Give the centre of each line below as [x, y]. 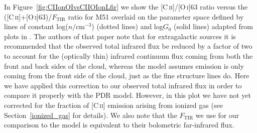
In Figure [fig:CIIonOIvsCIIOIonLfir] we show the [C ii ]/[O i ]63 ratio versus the [126, 7]
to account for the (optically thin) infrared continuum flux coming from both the [128, 55]
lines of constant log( [36, 26]
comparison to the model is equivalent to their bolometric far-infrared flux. [119, 125]
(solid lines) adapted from [213, 26]
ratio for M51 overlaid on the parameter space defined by [156, 16]
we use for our [217, 115]
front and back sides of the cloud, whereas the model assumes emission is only [124, 65]
